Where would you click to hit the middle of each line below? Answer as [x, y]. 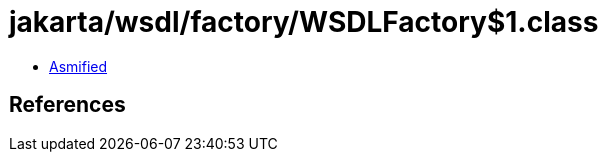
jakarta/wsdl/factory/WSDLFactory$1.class [304, 22]
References [67, 105]
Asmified [78, 66]
